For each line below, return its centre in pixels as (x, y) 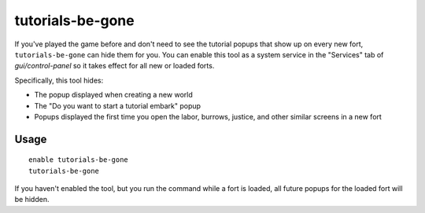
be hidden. (32, 200)
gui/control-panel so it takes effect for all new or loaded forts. (115, 66)
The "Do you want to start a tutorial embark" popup (117, 105)
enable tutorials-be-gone (79, 160)
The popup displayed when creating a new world (113, 95)
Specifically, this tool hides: (59, 80)
